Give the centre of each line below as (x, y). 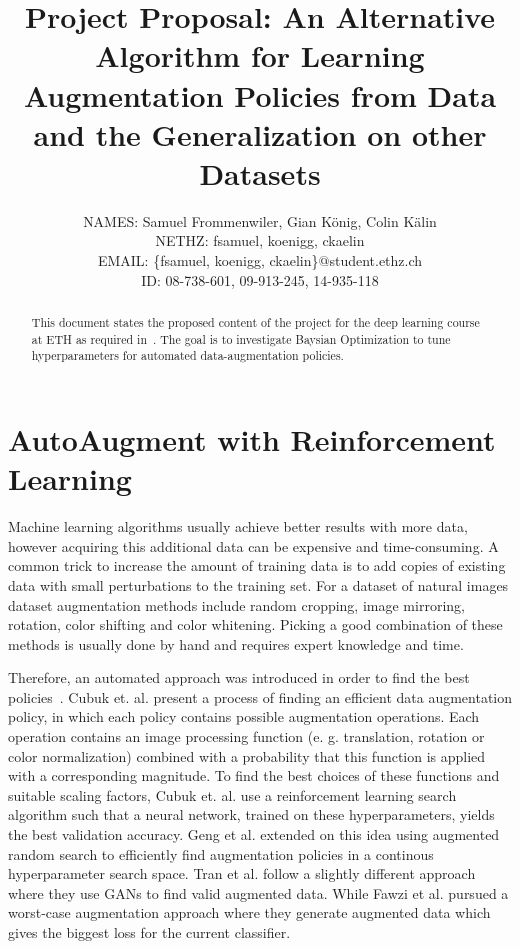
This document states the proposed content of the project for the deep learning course (255, 322)
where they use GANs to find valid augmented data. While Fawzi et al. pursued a (258, 892)
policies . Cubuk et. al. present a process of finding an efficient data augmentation (260, 696)
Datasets (260, 172)
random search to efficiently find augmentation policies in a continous (221, 853)
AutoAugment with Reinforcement (252, 439)
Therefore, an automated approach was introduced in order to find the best (239, 677)
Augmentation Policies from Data (260, 94)
